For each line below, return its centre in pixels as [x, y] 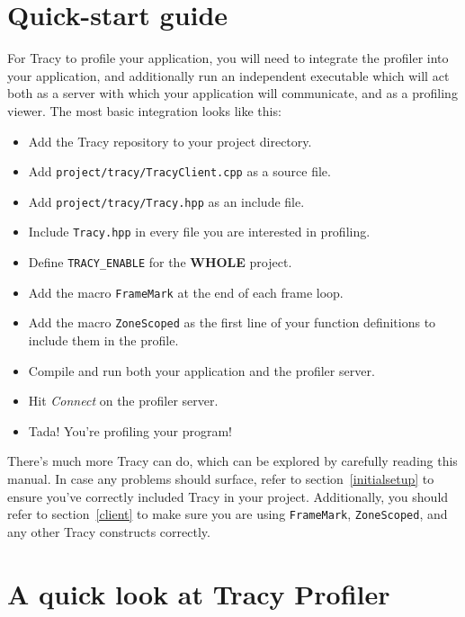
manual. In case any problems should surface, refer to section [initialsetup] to [221, 478]
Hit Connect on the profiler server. [123, 401]
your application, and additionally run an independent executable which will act [228, 75]
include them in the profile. [103, 340]
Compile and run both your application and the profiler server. [201, 370]
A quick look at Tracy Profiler [199, 593]
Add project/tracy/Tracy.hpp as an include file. [166, 201]
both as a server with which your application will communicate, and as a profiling [232, 93]
